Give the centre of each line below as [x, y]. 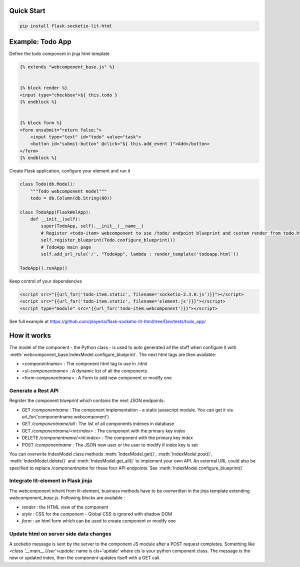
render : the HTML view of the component [65, 507]
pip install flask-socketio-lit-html [66, 26]
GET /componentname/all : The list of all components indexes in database [98, 424]
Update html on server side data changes [60, 534]
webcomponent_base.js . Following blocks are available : [67, 498]
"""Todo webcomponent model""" [68, 191]
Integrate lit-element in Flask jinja [51, 481]
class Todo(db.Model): [47, 184]
